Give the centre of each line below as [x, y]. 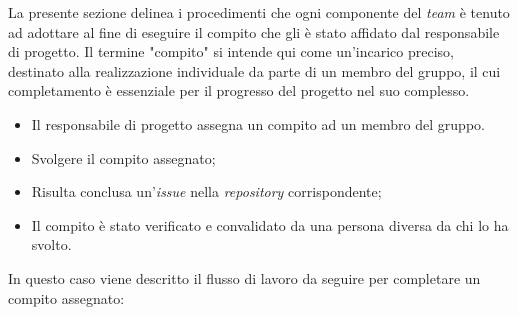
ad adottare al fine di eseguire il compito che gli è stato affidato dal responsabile [254, 31]
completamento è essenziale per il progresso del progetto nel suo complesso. [239, 90]
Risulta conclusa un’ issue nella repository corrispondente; [206, 191]
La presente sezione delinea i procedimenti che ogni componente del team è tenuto [259, 12]
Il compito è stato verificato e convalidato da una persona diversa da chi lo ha [270, 224]
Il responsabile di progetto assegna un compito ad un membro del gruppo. [258, 123]
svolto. [51, 244]
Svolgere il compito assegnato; [123, 157]
